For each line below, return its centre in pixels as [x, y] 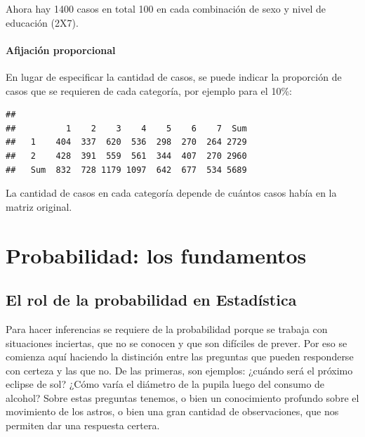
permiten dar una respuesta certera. [83, 425]
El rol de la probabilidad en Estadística [151, 300]
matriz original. [39, 206]
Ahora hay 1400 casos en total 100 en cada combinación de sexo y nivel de [166, 8]
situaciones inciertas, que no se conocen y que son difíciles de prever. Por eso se [177, 343]
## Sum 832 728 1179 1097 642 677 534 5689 [126, 170]
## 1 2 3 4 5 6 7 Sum [126, 128]
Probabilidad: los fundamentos [156, 255]
